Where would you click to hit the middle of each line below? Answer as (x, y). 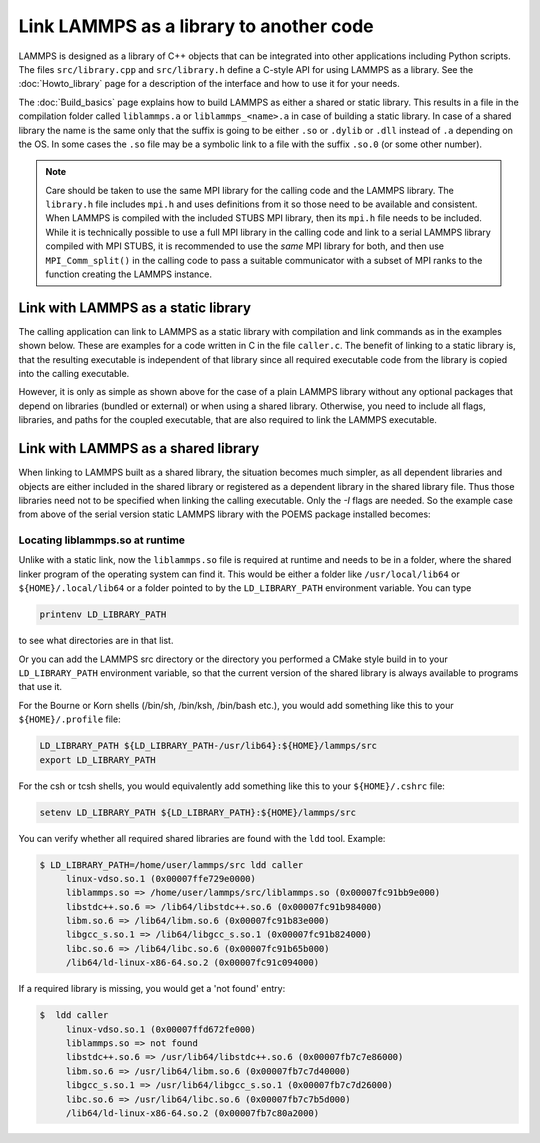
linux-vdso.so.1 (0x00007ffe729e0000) (161, 878)
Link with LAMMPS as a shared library (139, 448)
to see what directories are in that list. (96, 641)
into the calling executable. (74, 374)
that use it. (40, 687)
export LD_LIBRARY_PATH (98, 759)
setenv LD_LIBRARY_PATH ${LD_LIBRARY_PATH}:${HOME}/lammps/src (198, 812)
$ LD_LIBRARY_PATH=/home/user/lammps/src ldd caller (171, 864)
